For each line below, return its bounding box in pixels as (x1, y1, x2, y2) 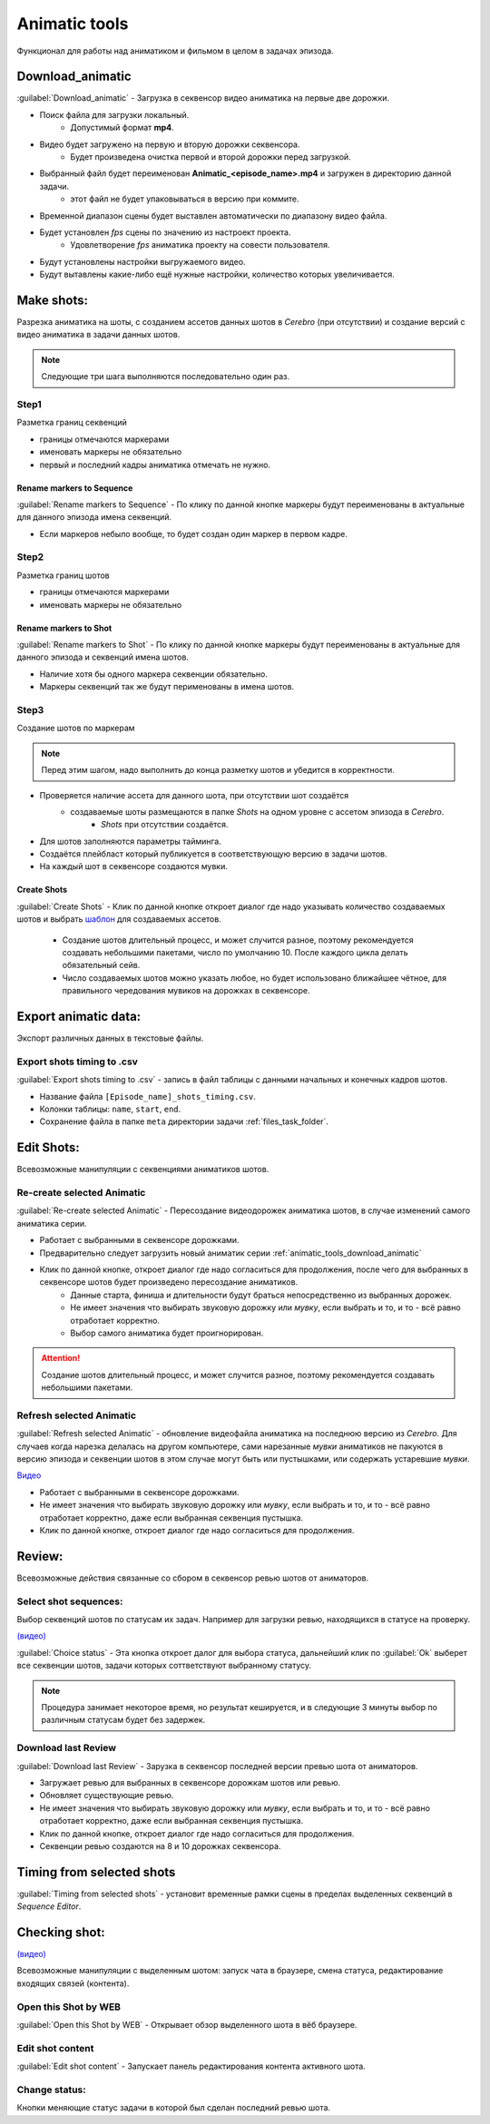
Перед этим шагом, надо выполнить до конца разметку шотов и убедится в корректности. (41, 765, 395, 776)
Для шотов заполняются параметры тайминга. (39, 836, 222, 847)
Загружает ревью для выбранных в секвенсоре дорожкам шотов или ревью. (39, 1777, 341, 1787)
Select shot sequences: (16, 1595, 123, 1608)
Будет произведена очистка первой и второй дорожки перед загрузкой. (70, 152, 351, 162)
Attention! (41, 1353, 81, 1364)
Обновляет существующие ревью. (39, 1790, 174, 1801)
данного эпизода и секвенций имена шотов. (16, 651, 190, 662)
